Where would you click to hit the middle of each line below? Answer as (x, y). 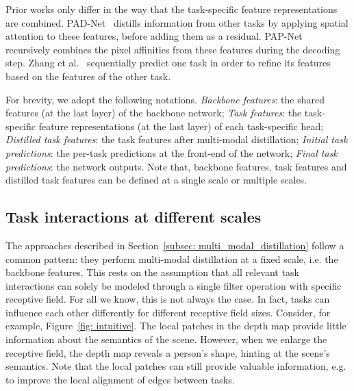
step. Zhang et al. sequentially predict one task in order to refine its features (168, 63)
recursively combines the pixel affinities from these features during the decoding (173, 49)
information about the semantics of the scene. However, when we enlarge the (166, 339)
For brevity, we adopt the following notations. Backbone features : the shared (165, 99)
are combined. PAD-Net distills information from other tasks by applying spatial (177, 22)
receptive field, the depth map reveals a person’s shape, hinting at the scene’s (168, 352)
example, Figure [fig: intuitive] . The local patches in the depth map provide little (176, 326)
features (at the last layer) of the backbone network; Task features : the (154, 113)
